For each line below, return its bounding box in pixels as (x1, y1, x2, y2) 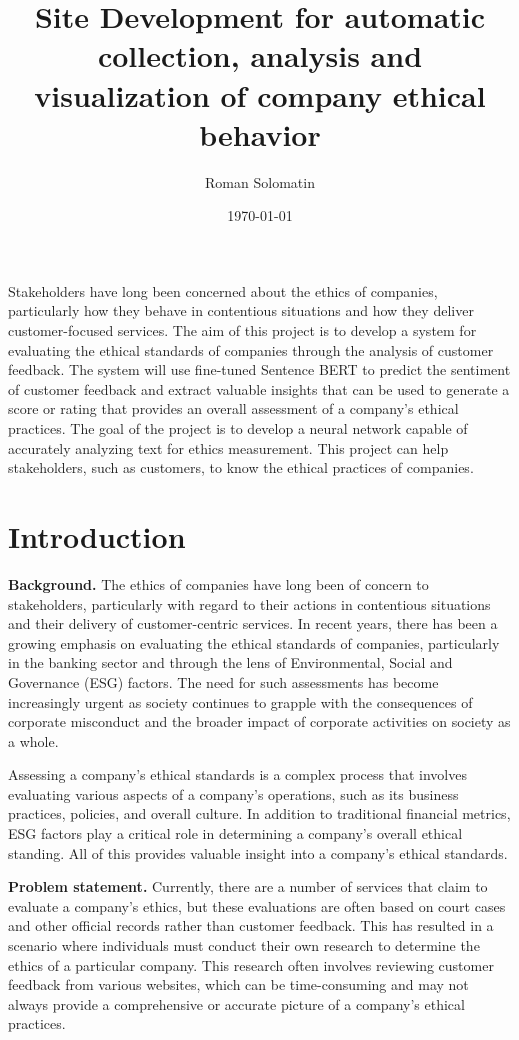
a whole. (8, 730, 59, 751)
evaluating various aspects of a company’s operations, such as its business (8, 783, 459, 804)
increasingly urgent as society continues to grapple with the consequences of (8, 691, 473, 712)
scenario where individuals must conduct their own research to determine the (8, 935, 480, 956)
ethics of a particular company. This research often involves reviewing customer (8, 954, 494, 975)
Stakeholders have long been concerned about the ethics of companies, (8, 280, 438, 301)
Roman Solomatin (205, 171, 315, 192)
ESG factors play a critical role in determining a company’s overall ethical (8, 823, 463, 844)
